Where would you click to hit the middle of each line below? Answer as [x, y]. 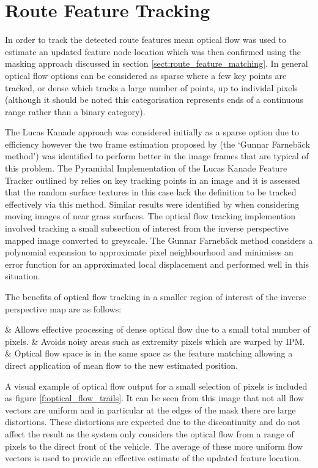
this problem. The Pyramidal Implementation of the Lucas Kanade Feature [146, 168]
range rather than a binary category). [75, 111]
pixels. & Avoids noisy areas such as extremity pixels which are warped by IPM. [155, 341]
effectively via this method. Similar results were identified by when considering [152, 204]
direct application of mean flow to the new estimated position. [121, 365]
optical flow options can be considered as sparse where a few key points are [146, 75]
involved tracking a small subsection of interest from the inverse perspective [147, 228]
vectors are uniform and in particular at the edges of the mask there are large [150, 409]
